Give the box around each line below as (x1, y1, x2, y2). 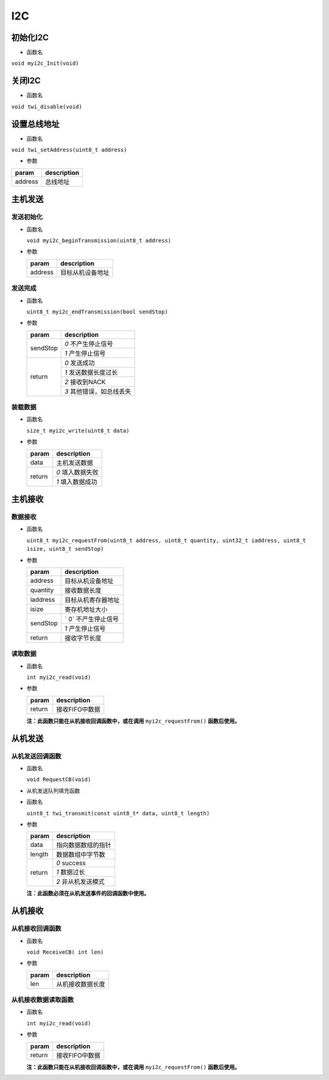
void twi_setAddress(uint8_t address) (11, 146, 127, 154)
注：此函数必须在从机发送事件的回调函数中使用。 (26, 890, 149, 897)
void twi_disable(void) (11, 103, 82, 110)
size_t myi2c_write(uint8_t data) (26, 427, 130, 434)
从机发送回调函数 (11, 752, 62, 760)
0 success (55, 859, 86, 867)
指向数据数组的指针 (55, 841, 111, 849)
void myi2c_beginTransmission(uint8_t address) (26, 237, 172, 244)
